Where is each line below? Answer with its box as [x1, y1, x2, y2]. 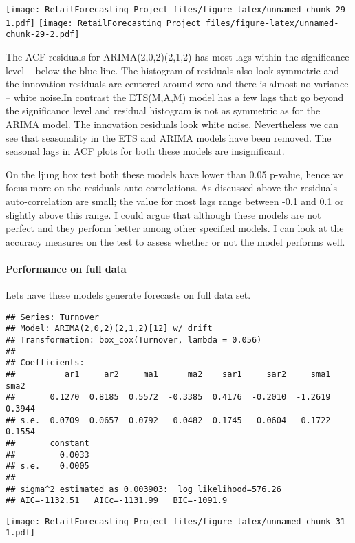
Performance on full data [6, 261, 127, 275]
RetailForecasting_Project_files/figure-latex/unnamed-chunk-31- [45, 516, 351, 526]
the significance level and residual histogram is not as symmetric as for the [6, 103, 321, 118]
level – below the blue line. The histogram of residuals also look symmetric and [6, 63, 340, 77]
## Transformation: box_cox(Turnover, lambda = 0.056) [6, 334, 262, 345]
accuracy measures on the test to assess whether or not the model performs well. [6, 234, 345, 248]
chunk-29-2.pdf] [6, 30, 80, 40]
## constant [6, 438, 89, 448]
